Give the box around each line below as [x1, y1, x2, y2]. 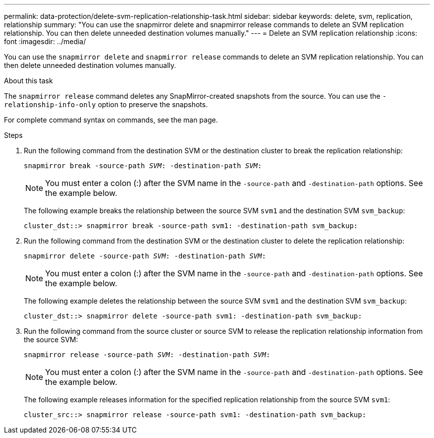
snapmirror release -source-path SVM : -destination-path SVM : [24, 351, 271, 359]
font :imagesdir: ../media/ [4, 37, 86, 46]
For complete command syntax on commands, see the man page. [4, 116, 218, 124]
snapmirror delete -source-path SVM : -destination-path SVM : [24, 252, 266, 260]
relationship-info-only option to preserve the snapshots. [4, 100, 208, 109]
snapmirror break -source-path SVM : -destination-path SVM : [24, 162, 262, 170]
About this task [4, 76, 53, 85]
